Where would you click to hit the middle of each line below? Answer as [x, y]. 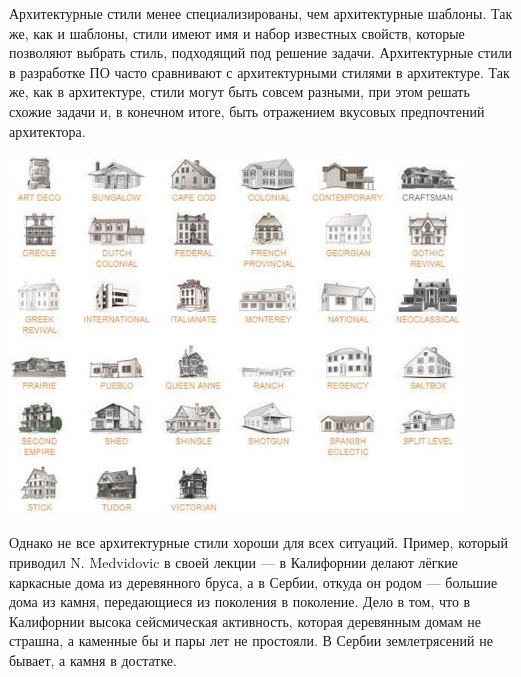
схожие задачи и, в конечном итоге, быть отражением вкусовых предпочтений [247, 110]
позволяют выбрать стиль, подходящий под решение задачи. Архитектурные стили [261, 52]
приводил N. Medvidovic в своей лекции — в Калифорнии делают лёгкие [233, 562]
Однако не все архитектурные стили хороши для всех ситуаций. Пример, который [258, 542]
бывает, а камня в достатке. [93, 659]
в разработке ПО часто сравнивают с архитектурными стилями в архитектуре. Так [259, 71]
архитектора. [47, 130]
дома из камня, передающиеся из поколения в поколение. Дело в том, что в [240, 601]
